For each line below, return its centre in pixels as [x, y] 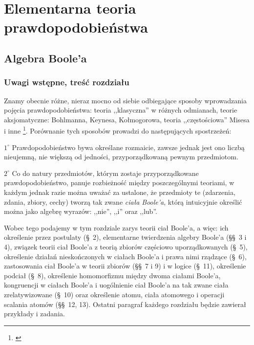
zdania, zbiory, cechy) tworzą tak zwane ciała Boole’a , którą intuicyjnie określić [123, 201]
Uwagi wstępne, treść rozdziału [67, 82]
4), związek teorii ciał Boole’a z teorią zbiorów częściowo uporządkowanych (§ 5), [126, 246]
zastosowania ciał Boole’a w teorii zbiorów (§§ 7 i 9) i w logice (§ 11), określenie [125, 266]
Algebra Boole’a [45, 58]
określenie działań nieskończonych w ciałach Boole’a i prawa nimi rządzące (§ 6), [125, 256]
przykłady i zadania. [34, 314]
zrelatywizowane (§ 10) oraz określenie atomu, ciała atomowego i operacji [114, 294]
